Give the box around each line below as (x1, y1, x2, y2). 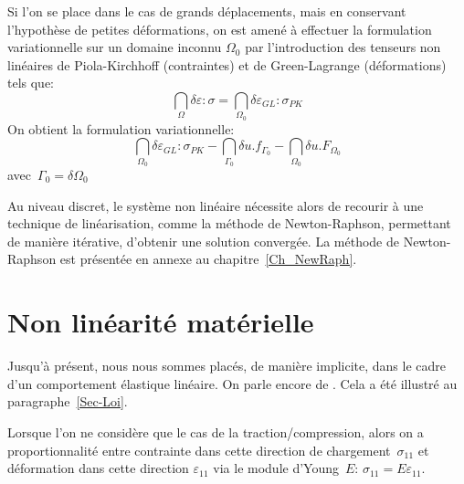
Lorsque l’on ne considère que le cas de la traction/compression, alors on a (7, 422, 424, 441)
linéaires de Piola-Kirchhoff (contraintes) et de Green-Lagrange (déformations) (7, 55, 447, 74)
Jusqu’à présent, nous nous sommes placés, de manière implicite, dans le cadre (7, 356, 446, 375)
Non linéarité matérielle (7, 303, 314, 341)
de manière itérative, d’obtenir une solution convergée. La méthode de (7, 231, 399, 250)
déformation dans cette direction (7, 458, 189, 478)
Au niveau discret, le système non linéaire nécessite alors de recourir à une (7, 195, 424, 215)
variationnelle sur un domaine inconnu (7, 37, 222, 57)
